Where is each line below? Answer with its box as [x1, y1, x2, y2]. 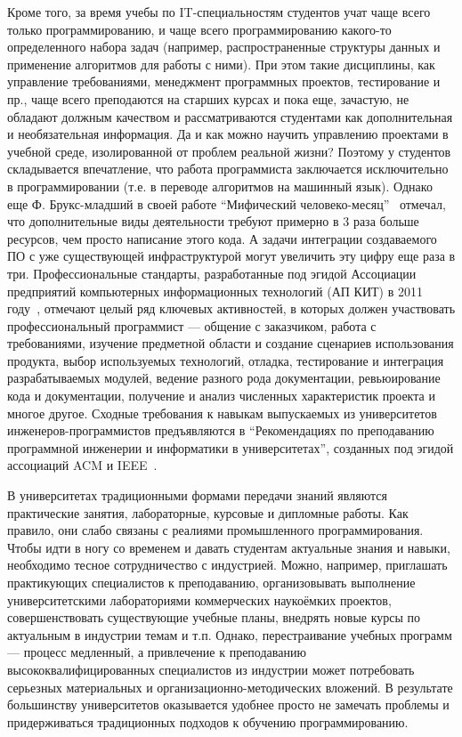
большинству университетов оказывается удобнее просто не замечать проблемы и [7, 695, 450, 714]
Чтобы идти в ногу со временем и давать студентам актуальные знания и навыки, [7, 538, 450, 556]
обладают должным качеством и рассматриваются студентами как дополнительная [7, 107, 453, 126]
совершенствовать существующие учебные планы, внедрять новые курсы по [7, 608, 421, 627]
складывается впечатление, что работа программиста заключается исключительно [7, 159, 449, 178]
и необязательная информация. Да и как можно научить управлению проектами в [7, 125, 449, 143]
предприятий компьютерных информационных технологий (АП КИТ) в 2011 [7, 281, 423, 300]
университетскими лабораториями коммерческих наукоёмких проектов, [7, 590, 392, 609]
